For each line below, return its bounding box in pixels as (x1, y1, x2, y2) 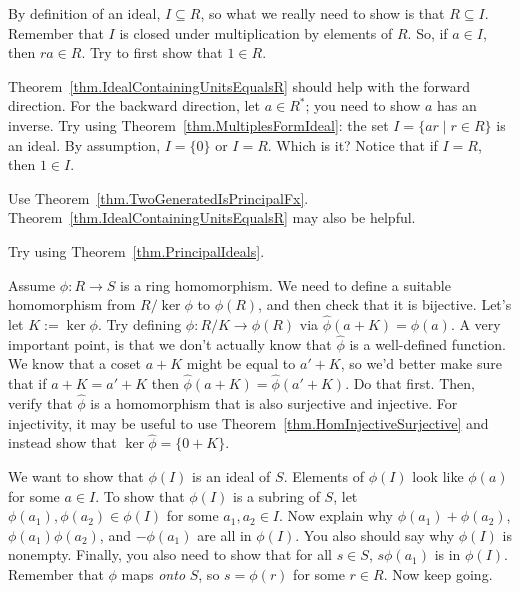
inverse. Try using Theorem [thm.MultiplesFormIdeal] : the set (8, 114, 389, 135)
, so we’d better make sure (340, 353, 502, 374)
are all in (197, 524, 252, 545)
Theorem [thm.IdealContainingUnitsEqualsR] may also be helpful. (8, 207, 416, 228)
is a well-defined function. (349, 333, 506, 354)
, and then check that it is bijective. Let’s (258, 294, 512, 315)
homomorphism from (8, 294, 136, 315)
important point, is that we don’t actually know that (8, 333, 332, 354)
